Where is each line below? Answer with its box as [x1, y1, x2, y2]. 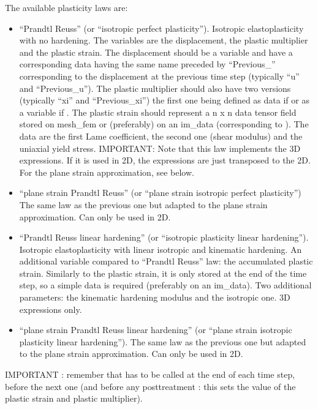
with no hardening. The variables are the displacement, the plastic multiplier [19, 34, 308, 47]
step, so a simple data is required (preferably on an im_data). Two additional [19, 279, 312, 291]
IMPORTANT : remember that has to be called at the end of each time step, [5, 368, 295, 381]
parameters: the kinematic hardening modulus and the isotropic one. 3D [19, 291, 290, 304]
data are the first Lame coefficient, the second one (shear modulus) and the [19, 129, 303, 142]
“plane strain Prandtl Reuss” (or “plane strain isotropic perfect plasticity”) [19, 186, 301, 199]
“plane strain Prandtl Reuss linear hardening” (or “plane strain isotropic [19, 323, 292, 336]
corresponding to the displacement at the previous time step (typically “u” [19, 69, 300, 82]
